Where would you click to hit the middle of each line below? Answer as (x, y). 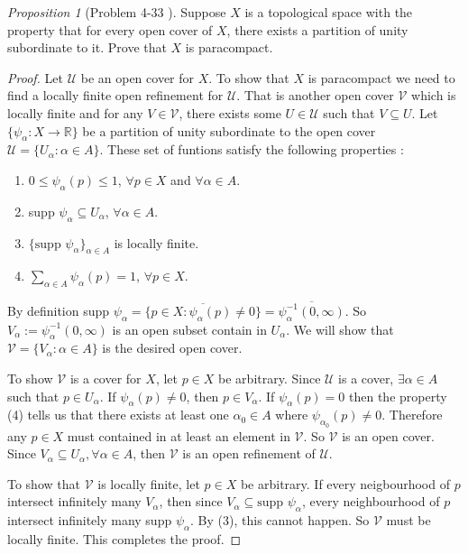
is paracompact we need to (381, 77)
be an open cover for (138, 77)
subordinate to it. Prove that (87, 47)
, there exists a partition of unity (317, 29)
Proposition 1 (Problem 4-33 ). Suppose (117, 12)
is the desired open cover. (172, 348)
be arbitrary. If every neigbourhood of (345, 483)
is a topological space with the (329, 12)
